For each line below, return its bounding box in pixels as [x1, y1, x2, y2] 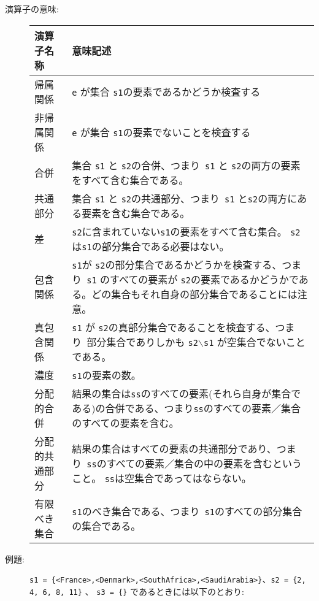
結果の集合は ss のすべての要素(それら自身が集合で [72, 386, 301, 400]
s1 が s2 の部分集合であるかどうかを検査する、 [72, 257, 282, 272]
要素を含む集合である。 [82, 205, 190, 220]
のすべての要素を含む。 [72, 415, 179, 430]
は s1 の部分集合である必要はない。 [72, 239, 229, 253]
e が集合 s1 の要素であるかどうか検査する [72, 84, 261, 99]
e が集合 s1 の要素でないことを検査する [72, 124, 251, 139]
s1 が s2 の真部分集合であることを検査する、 [72, 320, 275, 334]
